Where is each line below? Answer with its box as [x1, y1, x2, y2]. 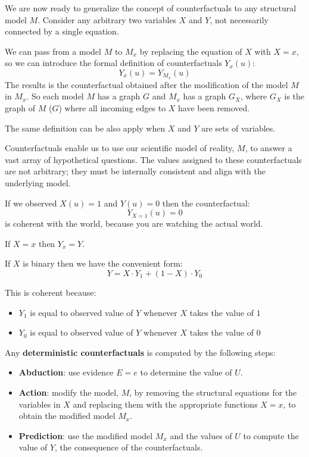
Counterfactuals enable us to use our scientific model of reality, [5, 142, 235, 154]
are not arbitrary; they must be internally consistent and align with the [5, 165, 266, 177]
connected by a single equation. [5, 25, 119, 37]
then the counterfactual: [162, 196, 250, 209]
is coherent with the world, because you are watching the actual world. [5, 217, 263, 230]
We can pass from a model [5, 45, 101, 57]
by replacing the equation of [139, 45, 242, 57]
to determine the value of [140, 366, 232, 378]
